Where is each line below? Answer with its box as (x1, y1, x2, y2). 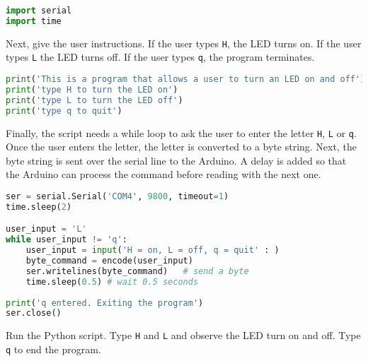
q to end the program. (6, 341, 101, 356)
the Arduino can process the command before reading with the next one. (6, 167, 321, 182)
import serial (6, 6, 72, 16)
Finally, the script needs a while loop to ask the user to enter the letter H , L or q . (6, 125, 357, 140)
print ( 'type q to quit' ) (6, 105, 122, 116)
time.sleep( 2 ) (6, 201, 72, 212)
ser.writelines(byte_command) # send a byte (25, 266, 249, 276)
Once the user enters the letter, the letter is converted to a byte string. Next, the (6, 139, 357, 154)
